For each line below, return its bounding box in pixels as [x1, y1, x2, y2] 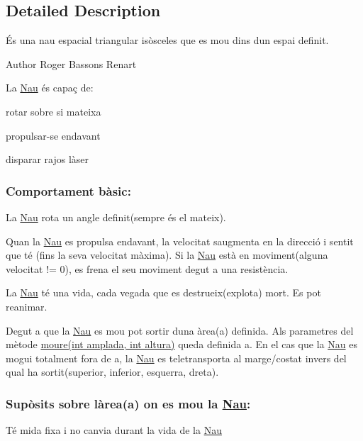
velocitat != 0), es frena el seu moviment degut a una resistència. [6, 261, 289, 276]
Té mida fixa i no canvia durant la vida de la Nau [6, 423, 222, 437]
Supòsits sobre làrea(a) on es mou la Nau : [6, 394, 251, 412]
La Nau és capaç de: [6, 80, 94, 95]
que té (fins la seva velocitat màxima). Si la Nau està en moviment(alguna [6, 247, 328, 262]
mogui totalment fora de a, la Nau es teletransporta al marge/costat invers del [6, 350, 347, 365]
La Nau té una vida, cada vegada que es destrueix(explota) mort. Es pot [6, 285, 321, 300]
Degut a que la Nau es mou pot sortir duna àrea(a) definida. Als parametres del [6, 323, 354, 337]
